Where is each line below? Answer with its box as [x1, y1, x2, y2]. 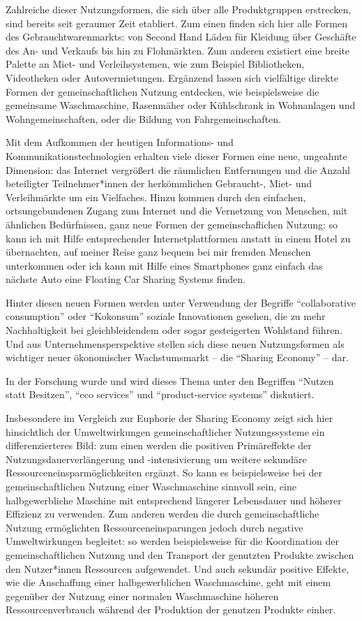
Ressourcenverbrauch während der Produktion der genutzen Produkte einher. [6, 602, 336, 617]
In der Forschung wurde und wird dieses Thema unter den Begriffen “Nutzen [6, 373, 334, 388]
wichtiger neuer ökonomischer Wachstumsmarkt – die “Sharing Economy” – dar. [6, 350, 349, 365]
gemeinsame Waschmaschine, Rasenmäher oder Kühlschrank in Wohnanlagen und [6, 98, 356, 112]
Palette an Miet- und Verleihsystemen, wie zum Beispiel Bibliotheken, [6, 57, 305, 71]
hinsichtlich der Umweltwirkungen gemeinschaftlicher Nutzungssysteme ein [6, 424, 325, 439]
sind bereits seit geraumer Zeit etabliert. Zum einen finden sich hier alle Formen [6, 15, 347, 30]
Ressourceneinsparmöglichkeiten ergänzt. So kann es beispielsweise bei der [6, 465, 322, 480]
